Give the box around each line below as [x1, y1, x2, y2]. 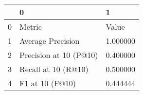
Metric [19, 21, 42, 32]
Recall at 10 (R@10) [19, 63, 89, 75]
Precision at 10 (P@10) [19, 49, 98, 60]
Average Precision [19, 35, 80, 46]
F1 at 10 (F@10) [19, 77, 76, 89]
